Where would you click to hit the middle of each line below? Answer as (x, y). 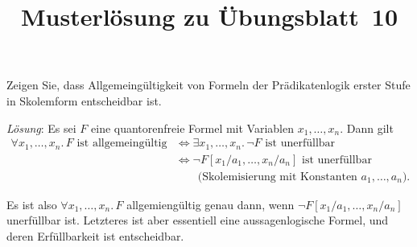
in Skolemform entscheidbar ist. (84, 100)
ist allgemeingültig (122, 144)
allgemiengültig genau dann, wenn (211, 204)
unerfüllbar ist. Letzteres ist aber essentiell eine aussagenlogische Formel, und (198, 220)
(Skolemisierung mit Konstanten (277, 177)
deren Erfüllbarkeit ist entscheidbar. (95, 235)
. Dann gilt (367, 128)
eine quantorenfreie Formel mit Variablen (193, 128)
